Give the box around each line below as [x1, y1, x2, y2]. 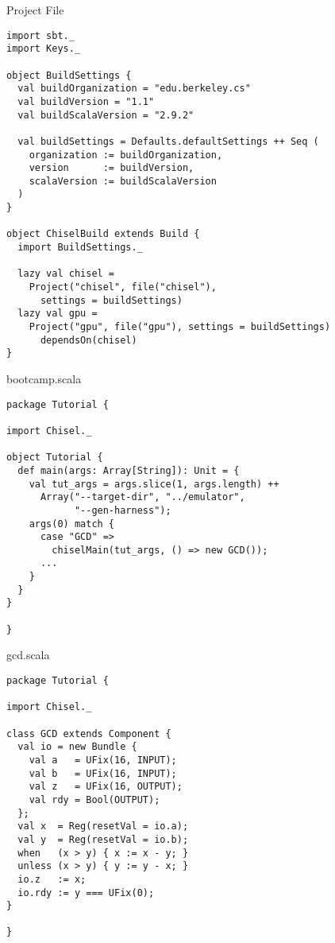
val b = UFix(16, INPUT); [29, 767, 177, 779]
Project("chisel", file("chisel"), [29, 281, 217, 293]
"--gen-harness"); [74, 504, 171, 516]
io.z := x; [17, 873, 87, 885]
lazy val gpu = [17, 308, 98, 320]
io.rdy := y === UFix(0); [17, 887, 155, 898]
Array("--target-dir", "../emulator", [40, 491, 245, 503]
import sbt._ [6, 29, 75, 41]
